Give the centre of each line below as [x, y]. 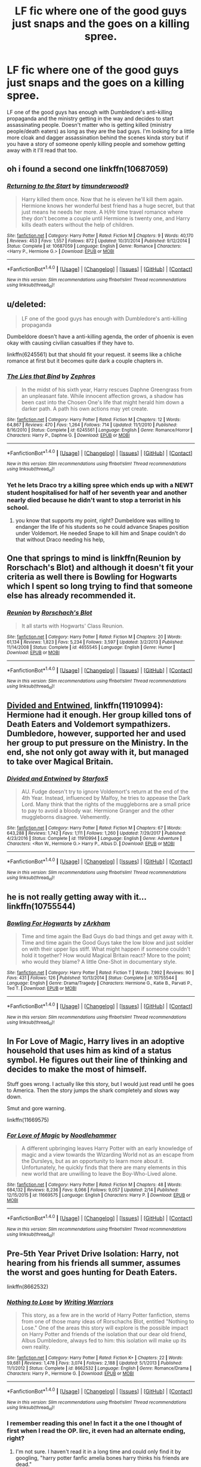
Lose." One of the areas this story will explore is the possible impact [105, 1328]
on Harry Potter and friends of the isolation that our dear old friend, [104, 1334]
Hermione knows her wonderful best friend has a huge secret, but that [108, 205]
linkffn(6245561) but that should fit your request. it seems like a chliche [94, 355]
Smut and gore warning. [36, 1108]
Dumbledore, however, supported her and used [97, 734]
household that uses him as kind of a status [89, 1051]
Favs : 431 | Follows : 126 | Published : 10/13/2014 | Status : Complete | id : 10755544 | [92, 978]
